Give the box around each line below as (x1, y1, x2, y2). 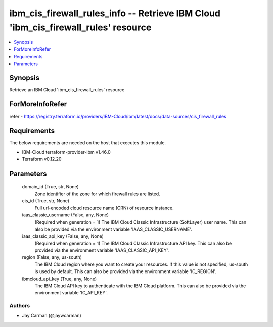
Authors (9, 302, 30, 309)
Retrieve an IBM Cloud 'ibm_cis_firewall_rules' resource (9, 87, 125, 93)
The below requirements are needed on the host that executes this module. (9, 140, 166, 146)
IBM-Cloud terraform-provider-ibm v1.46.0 (22, 149, 111, 155)
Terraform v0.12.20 (22, 156, 62, 162)
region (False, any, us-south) (22, 254, 82, 260)
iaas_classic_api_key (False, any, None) (22, 233, 104, 239)
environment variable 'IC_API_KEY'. (34, 290, 108, 296)
